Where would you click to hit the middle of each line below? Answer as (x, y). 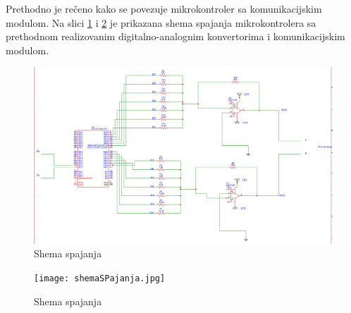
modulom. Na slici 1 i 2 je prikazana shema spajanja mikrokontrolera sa (161, 22)
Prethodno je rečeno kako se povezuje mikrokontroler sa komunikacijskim (164, 8)
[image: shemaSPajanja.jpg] (100, 279)
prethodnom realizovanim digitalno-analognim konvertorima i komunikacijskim (175, 36)
